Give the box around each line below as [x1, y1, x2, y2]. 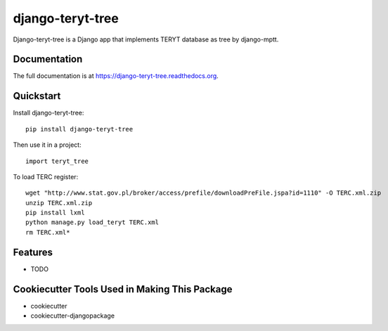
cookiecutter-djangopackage [30, 311, 115, 320]
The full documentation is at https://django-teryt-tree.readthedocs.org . [13, 72, 219, 80]
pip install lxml [25, 209, 85, 217]
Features [13, 246, 53, 258]
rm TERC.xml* [25, 228, 70, 236]
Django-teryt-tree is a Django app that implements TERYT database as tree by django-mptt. [13, 35, 279, 44]
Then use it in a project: [13, 141, 82, 149]
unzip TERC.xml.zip [25, 199, 93, 207]
